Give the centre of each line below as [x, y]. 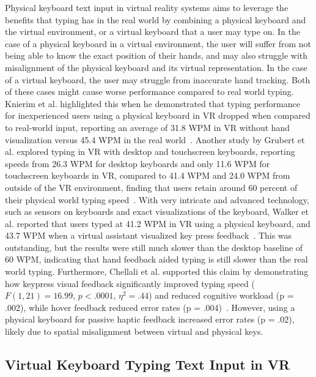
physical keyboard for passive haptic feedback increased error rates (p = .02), [150, 319]
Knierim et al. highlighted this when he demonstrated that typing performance [152, 103]
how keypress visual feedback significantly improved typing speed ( [130, 283]
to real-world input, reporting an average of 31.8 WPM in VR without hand [148, 127]
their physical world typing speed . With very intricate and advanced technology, [157, 199]
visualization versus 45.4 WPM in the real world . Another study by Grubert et [155, 139]
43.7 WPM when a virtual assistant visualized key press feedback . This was [149, 235]
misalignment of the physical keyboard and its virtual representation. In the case [156, 67]
